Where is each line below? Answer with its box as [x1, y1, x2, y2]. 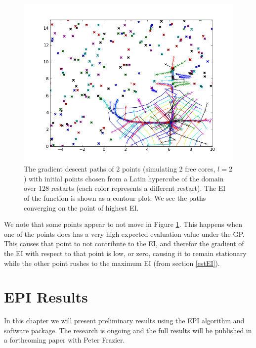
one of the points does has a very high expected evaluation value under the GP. [4, 228, 245, 239]
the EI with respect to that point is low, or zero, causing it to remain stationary [4, 248, 247, 258]
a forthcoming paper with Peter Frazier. [4, 335, 125, 345]
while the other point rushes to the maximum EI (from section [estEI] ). [4, 258, 220, 268]
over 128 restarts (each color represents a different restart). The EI [24, 183, 226, 193]
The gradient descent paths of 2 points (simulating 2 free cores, [24, 164, 215, 174]
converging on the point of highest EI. [24, 202, 139, 213]
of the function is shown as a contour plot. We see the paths [24, 192, 206, 203]
